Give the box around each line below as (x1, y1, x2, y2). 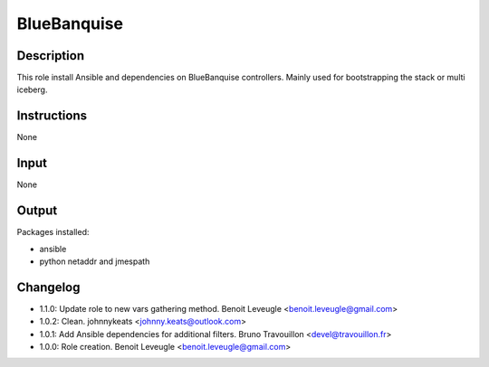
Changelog (16, 279, 81, 295)
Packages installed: (16, 227, 90, 238)
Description (16, 48, 85, 63)
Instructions (16, 108, 88, 124)
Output (16, 203, 58, 219)
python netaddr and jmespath (39, 256, 150, 267)
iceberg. (16, 84, 48, 95)
